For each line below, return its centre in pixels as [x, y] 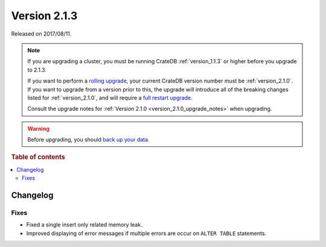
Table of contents [38, 157]
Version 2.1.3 [44, 16]
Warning [38, 128]
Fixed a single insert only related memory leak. [84, 225]
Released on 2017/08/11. [41, 34]
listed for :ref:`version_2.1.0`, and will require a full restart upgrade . [110, 98]
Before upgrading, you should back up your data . [88, 140]
